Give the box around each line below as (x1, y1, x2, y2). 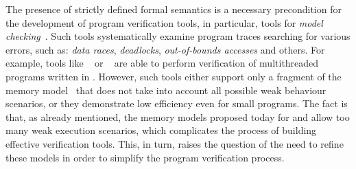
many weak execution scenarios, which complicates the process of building (5, 123, 317, 137)
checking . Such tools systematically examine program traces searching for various (5, 29, 351, 43)
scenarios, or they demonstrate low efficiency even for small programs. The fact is (5, 96, 348, 111)
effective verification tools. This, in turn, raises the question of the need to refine (5, 136, 344, 150)
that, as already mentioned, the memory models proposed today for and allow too (5, 109, 350, 124)
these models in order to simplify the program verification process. (5, 150, 285, 164)
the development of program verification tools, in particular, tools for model (5, 15, 323, 30)
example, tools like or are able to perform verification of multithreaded (5, 56, 319, 70)
